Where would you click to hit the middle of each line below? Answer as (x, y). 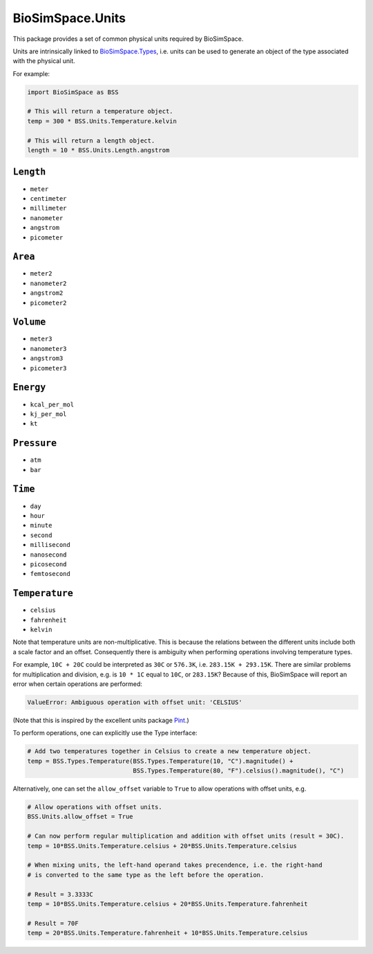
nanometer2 (48, 283)
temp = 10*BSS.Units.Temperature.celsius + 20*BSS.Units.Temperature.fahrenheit (168, 904)
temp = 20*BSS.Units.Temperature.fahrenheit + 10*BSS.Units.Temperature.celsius (168, 933)
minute (41, 525)
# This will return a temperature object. (100, 111)
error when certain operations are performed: (78, 684)
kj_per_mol (48, 414)
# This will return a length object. (91, 141)
